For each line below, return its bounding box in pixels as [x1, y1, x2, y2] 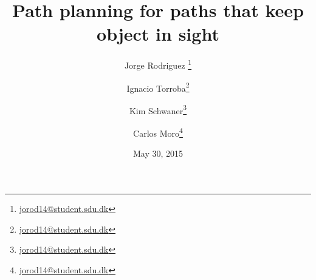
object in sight [97, 21, 219, 46]
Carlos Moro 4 [133, 125, 183, 139]
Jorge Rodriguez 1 [124, 57, 192, 71]
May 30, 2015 [132, 147, 184, 160]
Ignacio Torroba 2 [126, 80, 190, 94]
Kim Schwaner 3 [129, 102, 187, 117]
